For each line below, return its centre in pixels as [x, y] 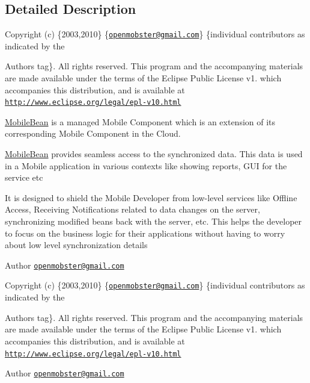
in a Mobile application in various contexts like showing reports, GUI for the [146, 165]
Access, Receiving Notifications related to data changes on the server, [132, 209]
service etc [24, 177]
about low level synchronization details [76, 245]
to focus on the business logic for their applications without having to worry [145, 233]
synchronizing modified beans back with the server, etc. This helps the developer [153, 221]
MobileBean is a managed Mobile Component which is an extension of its [140, 121]
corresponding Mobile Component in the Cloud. [93, 133]
